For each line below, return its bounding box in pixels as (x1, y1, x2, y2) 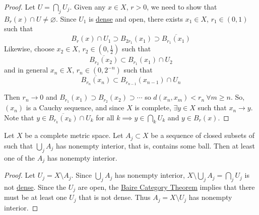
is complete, (135, 102, 171, 113)
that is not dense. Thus (79, 192, 151, 202)
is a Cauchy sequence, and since (26, 102, 124, 113)
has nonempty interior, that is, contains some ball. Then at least (56, 140, 255, 151)
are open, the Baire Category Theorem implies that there (78, 181, 255, 192)
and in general (4, 64, 48, 75)
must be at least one (4, 192, 67, 202)
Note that (4, 112, 34, 122)
